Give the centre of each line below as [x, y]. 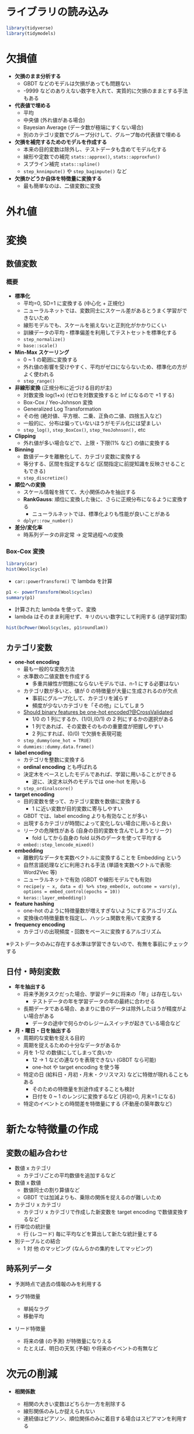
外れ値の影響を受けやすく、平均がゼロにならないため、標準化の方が [105, 367]
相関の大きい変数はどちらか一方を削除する [75, 1404]
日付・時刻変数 [33, 972]
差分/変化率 [28, 527]
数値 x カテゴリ [33, 1168]
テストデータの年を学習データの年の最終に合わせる [93, 1001]
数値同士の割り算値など [51, 1190]
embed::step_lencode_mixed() [59, 845]
